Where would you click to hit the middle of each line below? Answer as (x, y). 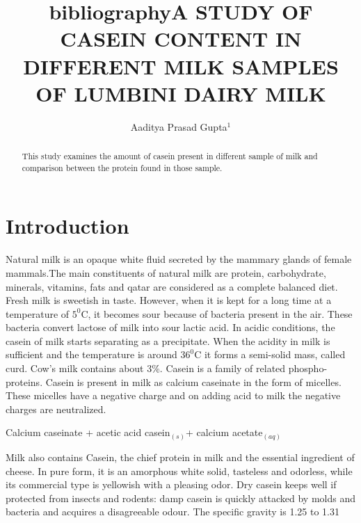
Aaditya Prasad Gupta (179, 126)
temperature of (38, 313)
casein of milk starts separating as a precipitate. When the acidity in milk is (168, 340)
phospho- (308, 368)
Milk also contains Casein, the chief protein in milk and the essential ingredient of (180, 457)
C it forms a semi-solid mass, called (270, 354)
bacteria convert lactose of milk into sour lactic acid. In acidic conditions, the (170, 327)
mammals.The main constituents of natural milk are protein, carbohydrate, (166, 272)
